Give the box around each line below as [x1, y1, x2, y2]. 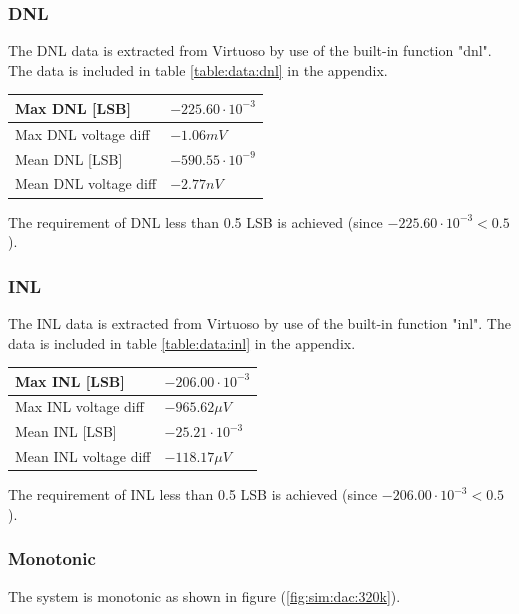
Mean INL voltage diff [15, 446, 151, 467]
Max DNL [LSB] [15, 97, 131, 118]
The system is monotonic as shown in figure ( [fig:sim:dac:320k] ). [8, 585, 401, 606]
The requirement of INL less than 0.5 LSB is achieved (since [8, 484, 378, 505]
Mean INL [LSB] [15, 421, 117, 442]
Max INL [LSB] [15, 370, 125, 391]
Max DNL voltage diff [15, 123, 150, 144]
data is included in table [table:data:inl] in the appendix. [8, 332, 356, 353]
